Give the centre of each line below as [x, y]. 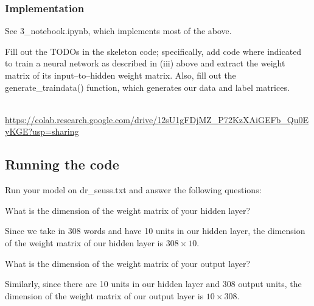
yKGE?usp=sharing [42, 131]
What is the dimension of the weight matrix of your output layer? [128, 263]
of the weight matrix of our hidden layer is [84, 242]
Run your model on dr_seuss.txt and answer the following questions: [133, 190]
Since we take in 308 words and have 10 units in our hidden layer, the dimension [155, 231]
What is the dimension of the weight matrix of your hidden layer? [128, 210]
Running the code [62, 164]
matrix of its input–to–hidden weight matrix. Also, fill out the [120, 75]
